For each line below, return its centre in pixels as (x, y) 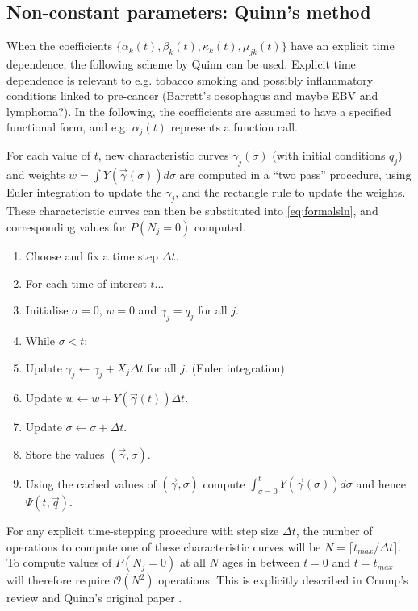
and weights (36, 174)
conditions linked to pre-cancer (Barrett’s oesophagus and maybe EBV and (192, 96)
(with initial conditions (329, 154)
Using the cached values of (91, 483)
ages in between (261, 562)
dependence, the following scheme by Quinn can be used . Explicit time (181, 64)
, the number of (334, 531)
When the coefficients (60, 46)
